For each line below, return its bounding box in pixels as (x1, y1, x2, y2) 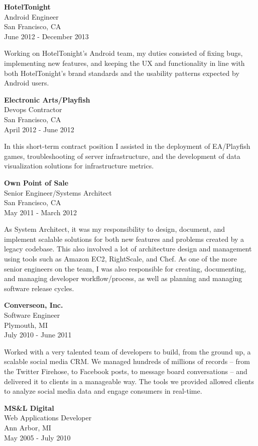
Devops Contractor (4, 104, 62, 115)
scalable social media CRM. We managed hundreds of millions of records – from (4, 356, 250, 367)
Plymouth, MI (4, 319, 48, 330)
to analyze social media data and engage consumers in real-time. (4, 386, 202, 396)
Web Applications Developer (4, 412, 92, 423)
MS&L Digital (4, 402, 54, 413)
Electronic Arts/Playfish (4, 94, 90, 105)
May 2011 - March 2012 (4, 207, 77, 217)
